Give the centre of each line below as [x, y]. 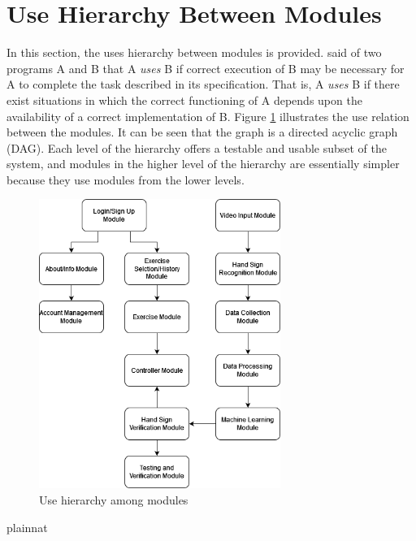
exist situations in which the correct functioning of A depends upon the [184, 100]
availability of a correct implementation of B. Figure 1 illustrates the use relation [208, 116]
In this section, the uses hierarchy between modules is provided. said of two [194, 52]
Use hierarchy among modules [114, 500]
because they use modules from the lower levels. [126, 179]
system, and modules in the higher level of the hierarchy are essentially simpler [203, 164]
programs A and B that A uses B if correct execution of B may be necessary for [206, 68]
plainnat [27, 527]
